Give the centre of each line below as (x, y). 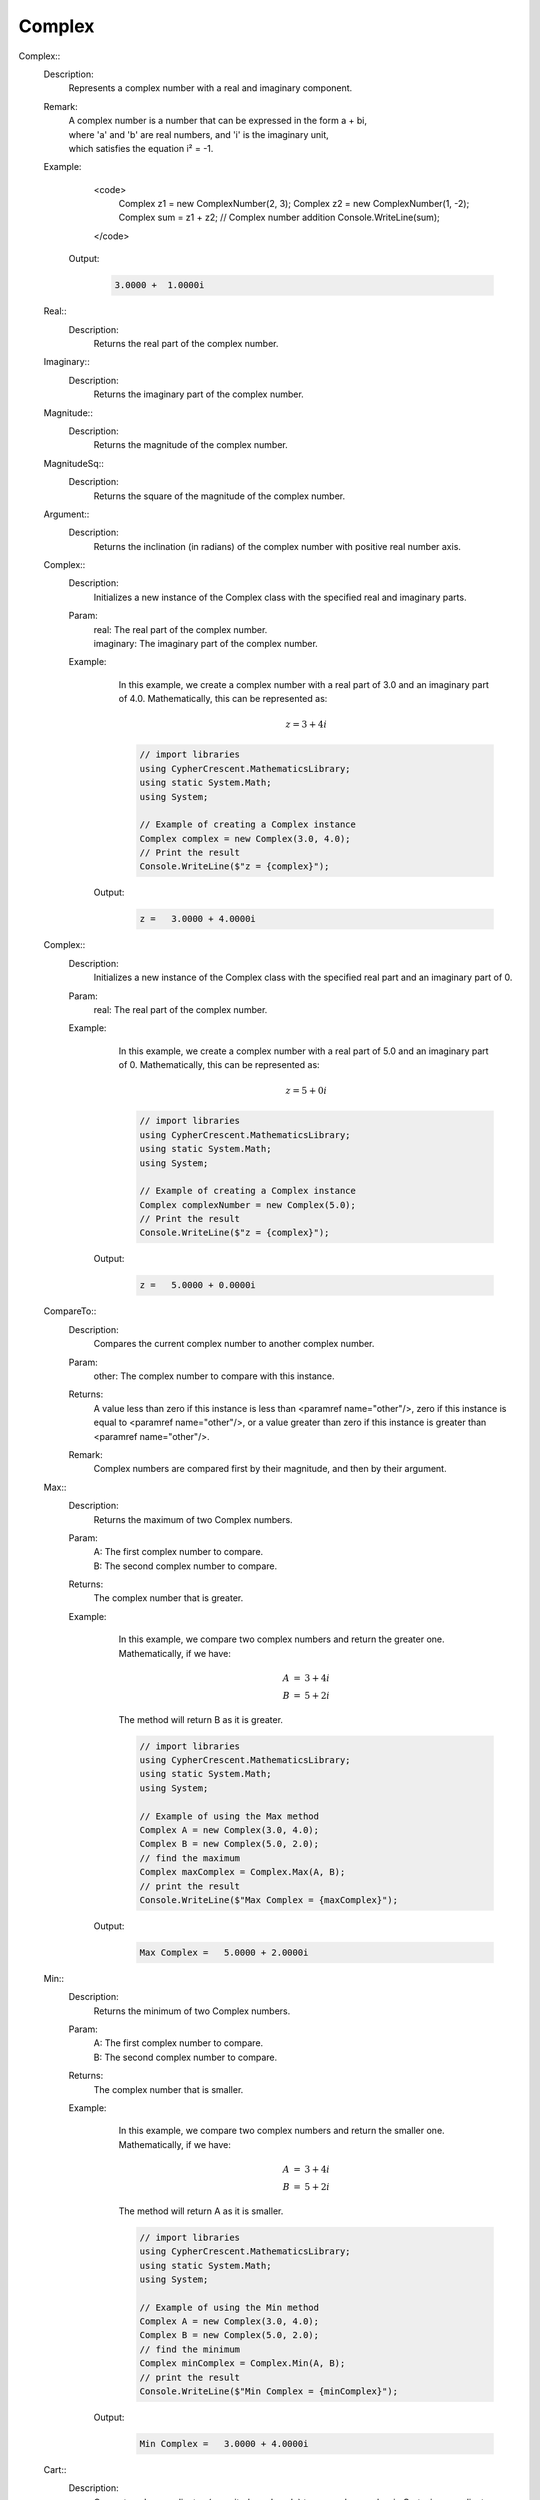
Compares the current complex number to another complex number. (234, 1344)
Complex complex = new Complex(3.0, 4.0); (245, 838)
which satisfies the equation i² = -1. (141, 148)
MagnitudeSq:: (73, 463)
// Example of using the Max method (229, 1816)
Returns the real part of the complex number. (186, 343)
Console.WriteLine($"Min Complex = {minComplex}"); (269, 2391)
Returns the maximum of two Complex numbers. (193, 1519)
